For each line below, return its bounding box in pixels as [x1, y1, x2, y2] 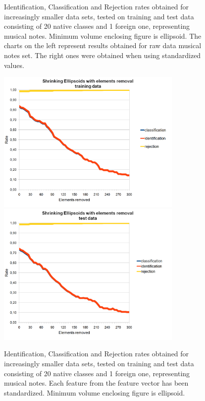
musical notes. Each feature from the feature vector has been [4, 378, 189, 388]
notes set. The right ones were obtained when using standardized [4, 50, 201, 60]
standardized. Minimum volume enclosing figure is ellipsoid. [4, 387, 185, 398]
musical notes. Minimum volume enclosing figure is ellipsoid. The [4, 30, 202, 41]
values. [4, 60, 24, 70]
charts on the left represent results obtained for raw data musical [4, 40, 202, 51]
